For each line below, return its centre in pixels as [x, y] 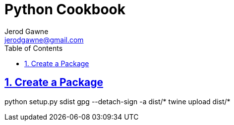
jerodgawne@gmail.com [44, 40]
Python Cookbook [65, 9]
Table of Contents [34, 48]
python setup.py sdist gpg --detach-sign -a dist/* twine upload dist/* [117, 101]
